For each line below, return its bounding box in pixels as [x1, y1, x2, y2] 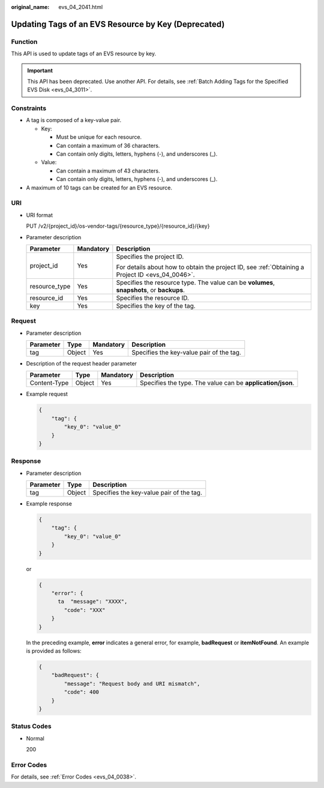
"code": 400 [64, 689, 99, 695]
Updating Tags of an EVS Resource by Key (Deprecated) [11, 19, 225, 29]
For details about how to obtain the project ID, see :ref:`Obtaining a [116, 263, 304, 271]
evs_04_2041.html [58, 4, 103, 10]
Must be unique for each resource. [56, 133, 142, 141]
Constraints [11, 104, 47, 112]
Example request [26, 391, 68, 398]
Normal [26, 735, 44, 742]
